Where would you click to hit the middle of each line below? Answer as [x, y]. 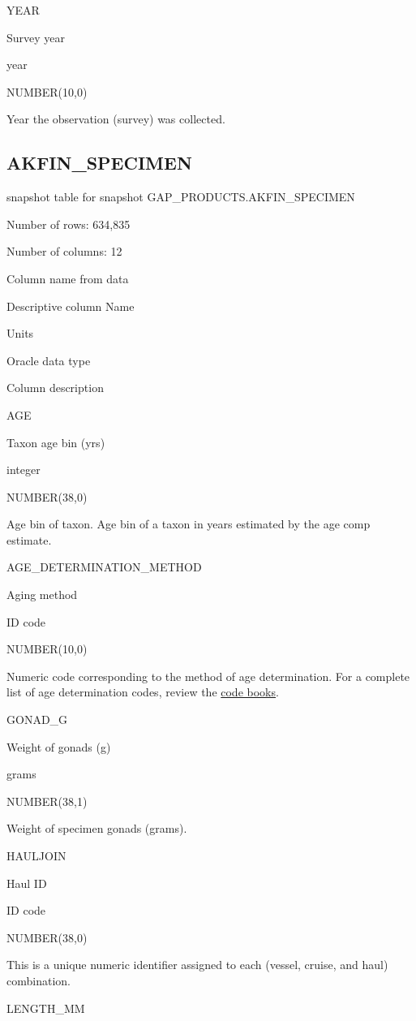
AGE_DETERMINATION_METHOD [104, 567]
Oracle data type [49, 360]
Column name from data [68, 278]
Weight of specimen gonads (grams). [97, 828]
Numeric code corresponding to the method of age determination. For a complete [208, 676]
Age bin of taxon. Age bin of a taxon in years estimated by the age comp [189, 524]
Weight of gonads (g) [59, 746]
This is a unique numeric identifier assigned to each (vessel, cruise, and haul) [197, 965]
